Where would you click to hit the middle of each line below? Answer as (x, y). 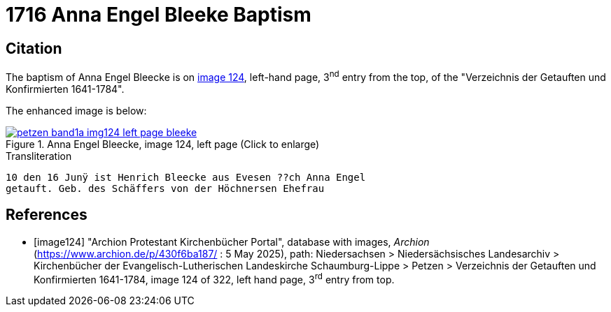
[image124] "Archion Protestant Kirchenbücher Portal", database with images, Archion (232, 242)
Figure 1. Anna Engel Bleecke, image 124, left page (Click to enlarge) (163, 144)
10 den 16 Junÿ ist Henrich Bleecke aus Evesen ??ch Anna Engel (186, 177)
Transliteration (39, 156)
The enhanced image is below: (76, 110)
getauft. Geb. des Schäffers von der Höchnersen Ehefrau (165, 188)
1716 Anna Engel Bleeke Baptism (159, 15)
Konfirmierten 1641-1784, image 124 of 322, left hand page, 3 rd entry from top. (214, 278)
